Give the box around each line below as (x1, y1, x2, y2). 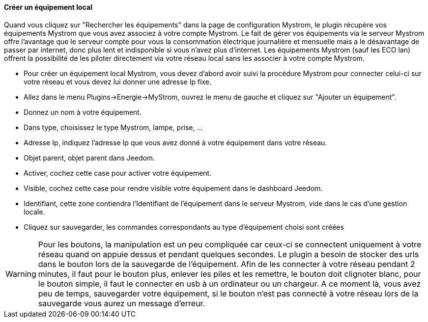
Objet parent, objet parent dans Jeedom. (24, 153, 155, 162)
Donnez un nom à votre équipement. (24, 107, 142, 116)
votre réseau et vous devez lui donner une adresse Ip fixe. (24, 77, 212, 86)
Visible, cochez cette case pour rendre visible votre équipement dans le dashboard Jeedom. (24, 184, 323, 192)
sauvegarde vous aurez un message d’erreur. (38, 298, 205, 308)
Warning (5, 268, 36, 279)
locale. (24, 207, 45, 216)
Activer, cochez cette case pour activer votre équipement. (24, 168, 212, 177)
